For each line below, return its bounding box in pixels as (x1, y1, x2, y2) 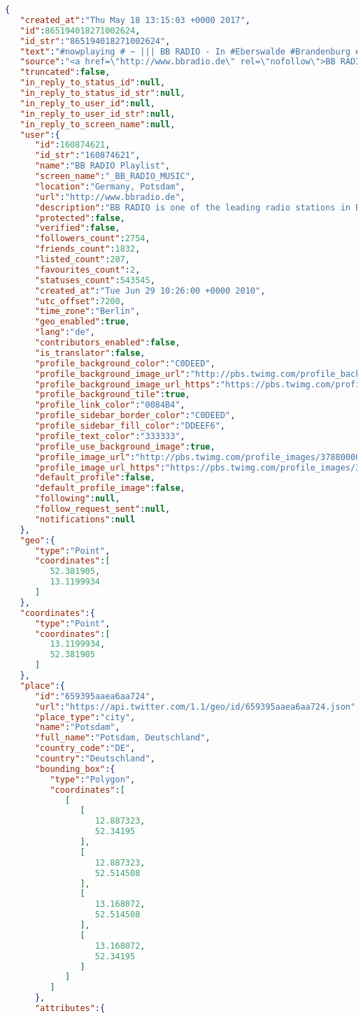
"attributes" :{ (34, 1003, 106, 1013)
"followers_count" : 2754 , (34, 234, 150, 244)
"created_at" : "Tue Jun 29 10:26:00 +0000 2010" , (34, 285, 266, 296)
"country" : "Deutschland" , (34, 754, 155, 763)
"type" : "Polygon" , (50, 774, 136, 784)
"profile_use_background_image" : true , (34, 441, 215, 452)
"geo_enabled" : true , (34, 317, 131, 327)
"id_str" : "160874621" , (34, 150, 141, 161)
